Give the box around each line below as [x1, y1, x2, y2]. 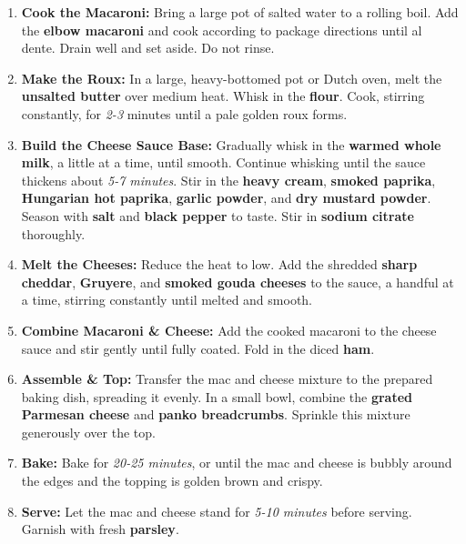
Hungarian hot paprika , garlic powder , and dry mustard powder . [21, 188, 431, 207]
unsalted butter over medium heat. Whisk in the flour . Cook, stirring [21, 86, 425, 106]
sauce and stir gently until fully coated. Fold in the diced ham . [21, 338, 375, 358]
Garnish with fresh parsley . [21, 519, 179, 539]
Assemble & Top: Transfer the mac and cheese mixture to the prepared [21, 369, 433, 388]
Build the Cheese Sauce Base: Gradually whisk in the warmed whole [21, 135, 441, 154]
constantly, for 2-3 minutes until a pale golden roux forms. [21, 104, 348, 123]
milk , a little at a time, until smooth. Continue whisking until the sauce [21, 153, 426, 172]
